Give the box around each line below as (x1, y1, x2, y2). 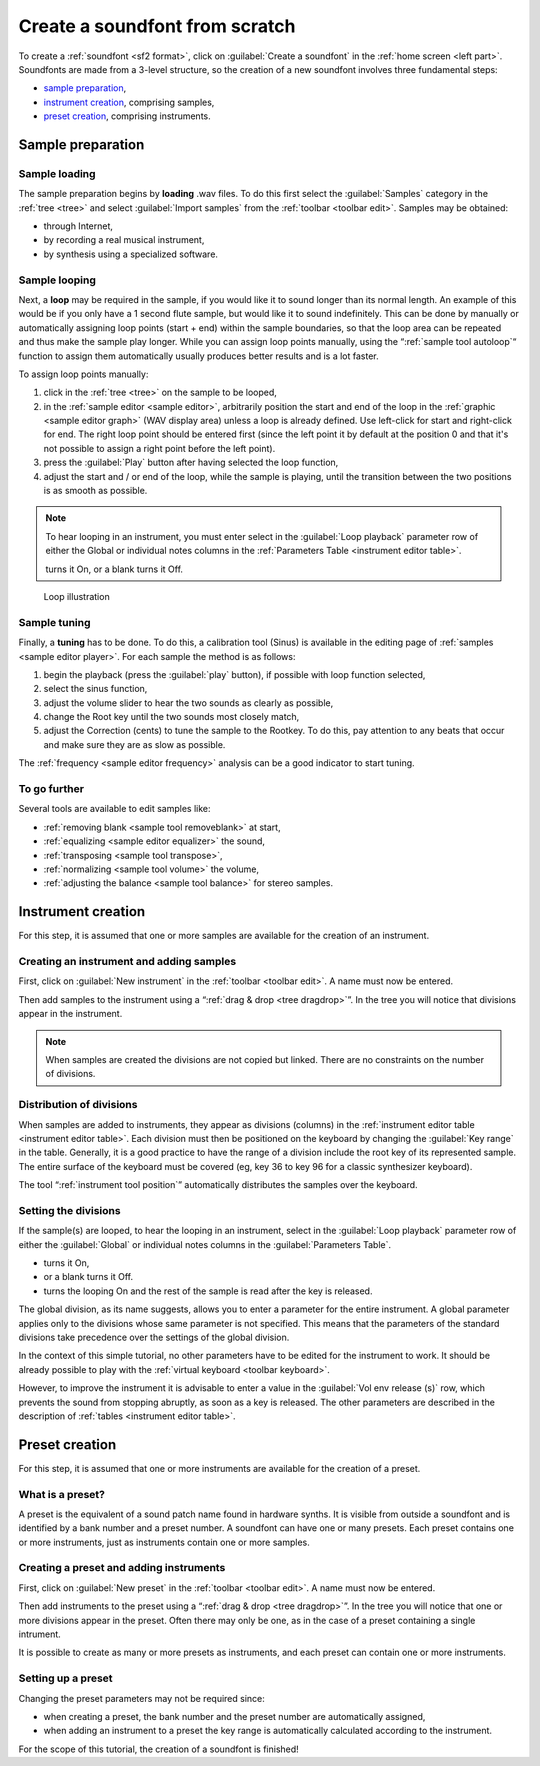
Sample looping (18, 273, 97, 287)
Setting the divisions (18, 1203, 121, 1217)
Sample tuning (18, 615, 91, 629)
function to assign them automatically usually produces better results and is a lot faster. (18, 350, 379, 362)
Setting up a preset (18, 1671, 114, 1685)
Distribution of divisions (18, 1098, 138, 1112)
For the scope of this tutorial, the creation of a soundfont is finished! (18, 1743, 299, 1755)
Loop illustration (43, 591, 110, 602)
